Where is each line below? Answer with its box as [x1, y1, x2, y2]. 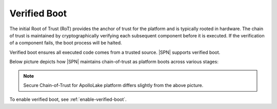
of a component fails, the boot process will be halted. [9, 40, 123, 46]
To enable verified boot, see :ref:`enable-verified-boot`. [9, 96, 127, 102]
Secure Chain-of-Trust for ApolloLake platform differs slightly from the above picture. [23, 82, 204, 88]
